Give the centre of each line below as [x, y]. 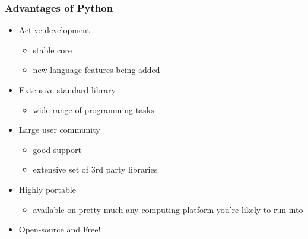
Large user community [59, 130]
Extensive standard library [67, 90]
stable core [53, 50]
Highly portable [47, 189]
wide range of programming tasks [93, 109]
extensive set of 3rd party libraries [95, 169]
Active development [54, 30]
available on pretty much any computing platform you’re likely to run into [168, 209]
